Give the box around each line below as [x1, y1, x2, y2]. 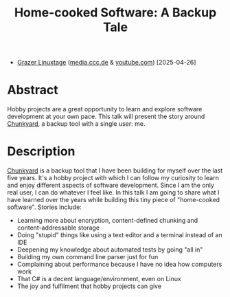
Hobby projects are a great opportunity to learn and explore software [7, 105, 203, 113]
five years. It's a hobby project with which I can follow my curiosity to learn [7, 174, 220, 182]
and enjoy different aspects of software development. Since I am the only [7, 181, 215, 190]
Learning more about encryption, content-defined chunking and [16, 217, 198, 225]
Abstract [7, 82, 58, 98]
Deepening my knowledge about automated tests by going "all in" [16, 245, 203, 254]
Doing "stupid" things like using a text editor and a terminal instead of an [16, 231, 222, 239]
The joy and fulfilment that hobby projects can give [16, 282, 162, 290]
